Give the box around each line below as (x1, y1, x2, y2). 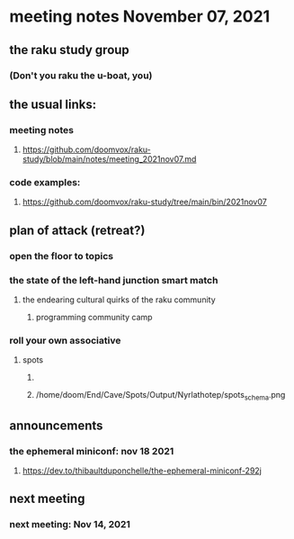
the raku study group (9, 42, 130, 58)
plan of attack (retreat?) (9, 222, 146, 238)
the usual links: (9, 96, 97, 112)
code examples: (9, 176, 81, 189)
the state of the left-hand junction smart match (9, 274, 218, 286)
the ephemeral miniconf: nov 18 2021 (9, 445, 174, 457)
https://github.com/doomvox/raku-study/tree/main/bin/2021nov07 (22, 196, 267, 208)
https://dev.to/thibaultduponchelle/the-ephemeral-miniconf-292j (22, 465, 263, 476)
